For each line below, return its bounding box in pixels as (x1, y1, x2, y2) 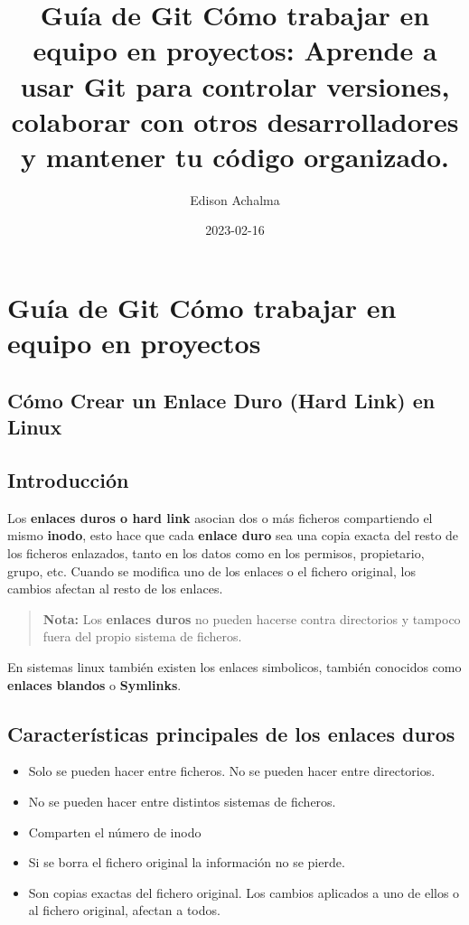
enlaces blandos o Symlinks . (7, 675, 182, 694)
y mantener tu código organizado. (20, 137, 450, 174)
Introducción (7, 466, 129, 493)
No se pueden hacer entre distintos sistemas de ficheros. (28, 791, 336, 810)
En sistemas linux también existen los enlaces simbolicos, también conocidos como (7, 657, 462, 676)
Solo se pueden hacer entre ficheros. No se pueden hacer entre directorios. (28, 761, 436, 780)
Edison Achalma (190, 190, 280, 209)
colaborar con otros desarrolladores (11, 102, 459, 139)
